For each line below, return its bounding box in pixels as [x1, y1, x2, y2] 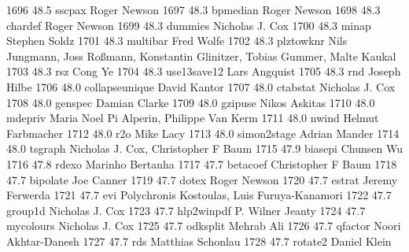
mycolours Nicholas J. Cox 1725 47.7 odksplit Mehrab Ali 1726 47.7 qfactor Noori [6, 217, 401, 234]
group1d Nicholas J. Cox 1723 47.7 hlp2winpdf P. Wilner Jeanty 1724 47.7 [6, 202, 366, 218]
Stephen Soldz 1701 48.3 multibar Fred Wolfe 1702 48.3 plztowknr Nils [6, 32, 348, 49]
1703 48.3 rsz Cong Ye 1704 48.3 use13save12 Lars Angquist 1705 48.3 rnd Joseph [6, 63, 401, 80]
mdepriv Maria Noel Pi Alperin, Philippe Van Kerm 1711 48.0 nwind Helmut [6, 109, 379, 126]
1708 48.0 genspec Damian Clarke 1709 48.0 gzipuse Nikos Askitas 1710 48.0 [6, 94, 375, 110]
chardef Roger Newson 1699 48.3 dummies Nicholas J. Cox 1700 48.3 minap [6, 17, 371, 33]
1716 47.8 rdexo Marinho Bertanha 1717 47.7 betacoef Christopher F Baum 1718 [6, 155, 397, 172]
